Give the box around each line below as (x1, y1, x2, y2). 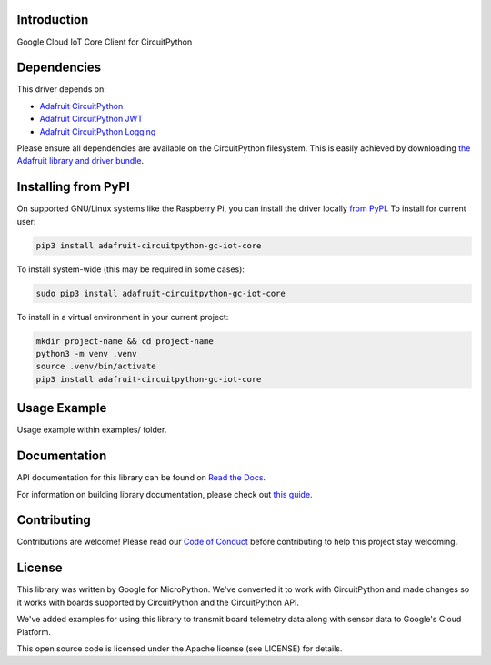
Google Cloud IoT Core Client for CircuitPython (16, 36, 193, 47)
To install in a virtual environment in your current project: (16, 311, 229, 322)
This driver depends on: (16, 84, 106, 95)
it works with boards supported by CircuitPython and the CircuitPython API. (16, 597, 300, 608)
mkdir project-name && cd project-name (35, 336, 214, 346)
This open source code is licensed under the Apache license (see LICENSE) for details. (16, 642, 343, 654)
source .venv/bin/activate (35, 361, 156, 372)
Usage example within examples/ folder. (16, 424, 167, 436)
